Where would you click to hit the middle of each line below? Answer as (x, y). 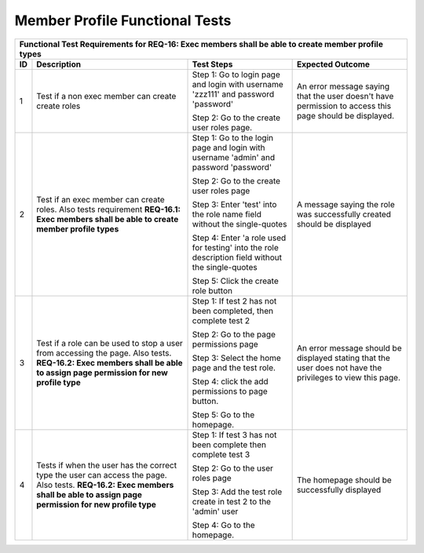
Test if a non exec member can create (106, 96)
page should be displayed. (345, 115)
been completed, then (233, 311)
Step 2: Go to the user (233, 468)
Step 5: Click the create (235, 281)
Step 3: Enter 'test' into (234, 204)
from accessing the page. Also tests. (104, 353)
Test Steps (212, 64)
